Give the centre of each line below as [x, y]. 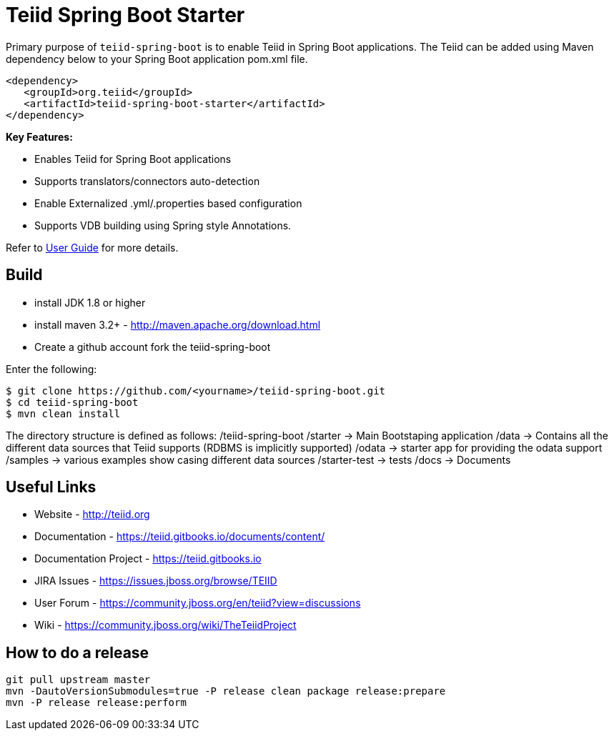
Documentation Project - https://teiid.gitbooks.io [148, 559]
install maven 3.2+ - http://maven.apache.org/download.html [178, 324]
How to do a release [78, 652]
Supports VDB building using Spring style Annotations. [163, 225]
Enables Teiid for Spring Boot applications [133, 159]
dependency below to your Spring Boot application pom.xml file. [157, 59]
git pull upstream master [78, 680]
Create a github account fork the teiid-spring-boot [153, 347]
